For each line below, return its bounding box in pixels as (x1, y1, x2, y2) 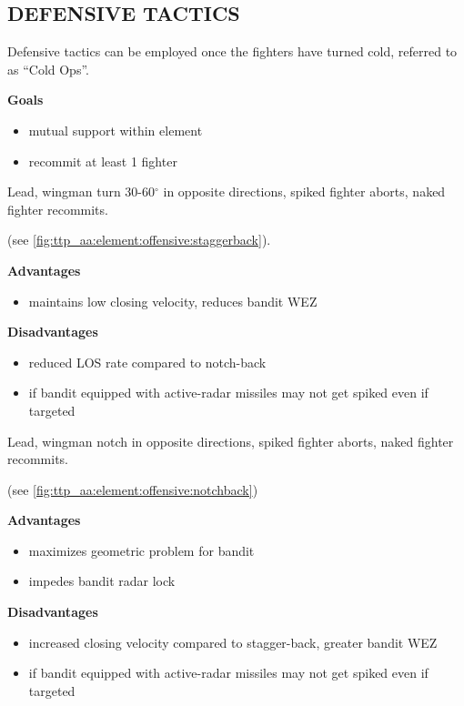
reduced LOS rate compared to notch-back (28, 352, 267, 371)
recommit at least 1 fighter (28, 151, 177, 170)
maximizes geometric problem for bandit (28, 540, 255, 560)
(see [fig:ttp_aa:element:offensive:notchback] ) (7, 479, 258, 499)
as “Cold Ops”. (7, 59, 89, 78)
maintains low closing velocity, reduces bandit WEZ (28, 291, 318, 310)
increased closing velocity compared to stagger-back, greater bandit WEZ (28, 632, 438, 651)
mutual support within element (28, 120, 203, 139)
